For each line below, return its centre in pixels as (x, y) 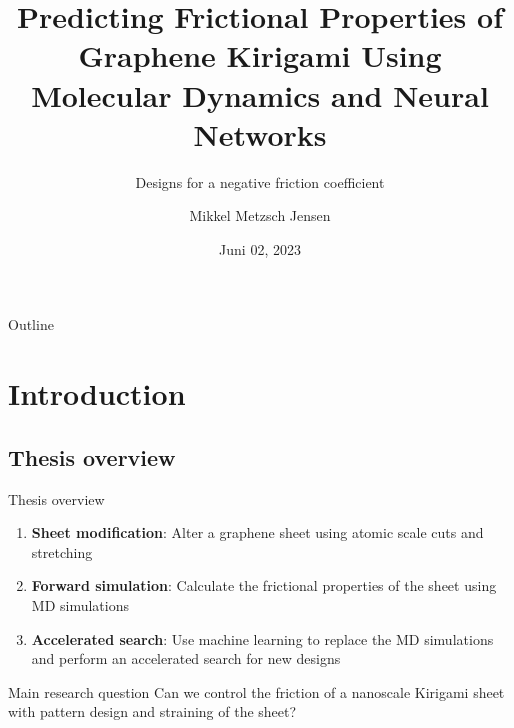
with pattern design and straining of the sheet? (152, 711)
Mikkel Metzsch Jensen (260, 215)
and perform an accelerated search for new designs (186, 658)
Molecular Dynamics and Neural (260, 94)
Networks (260, 133)
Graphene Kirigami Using (260, 55)
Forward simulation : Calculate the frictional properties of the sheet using (264, 585)
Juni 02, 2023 (260, 248)
